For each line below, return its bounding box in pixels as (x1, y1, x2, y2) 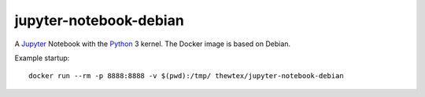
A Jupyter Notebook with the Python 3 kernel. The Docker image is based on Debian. (14, 39, 291, 48)
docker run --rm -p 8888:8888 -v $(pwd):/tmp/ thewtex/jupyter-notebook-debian (28, 71, 344, 81)
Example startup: (14, 53, 70, 63)
